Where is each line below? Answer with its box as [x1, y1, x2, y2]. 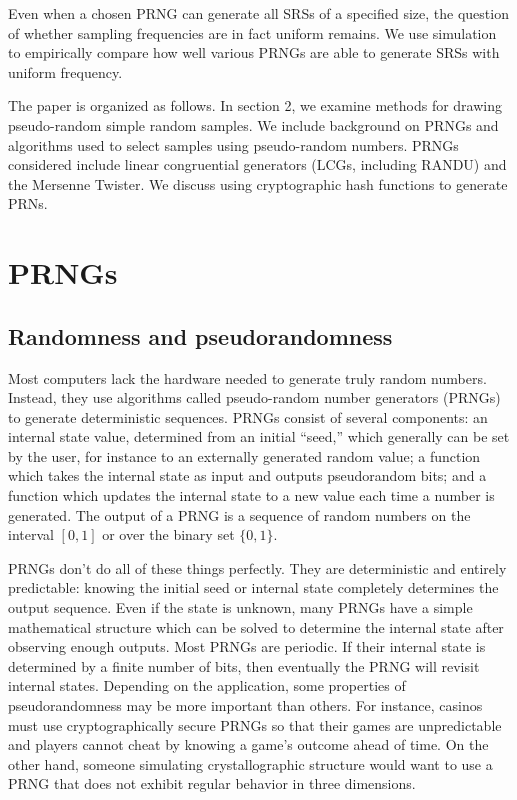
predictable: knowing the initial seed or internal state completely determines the [8, 577, 499, 598]
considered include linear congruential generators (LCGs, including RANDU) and [8, 154, 507, 175]
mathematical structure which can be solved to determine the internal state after [8, 616, 504, 637]
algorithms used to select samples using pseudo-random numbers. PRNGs [8, 134, 459, 155]
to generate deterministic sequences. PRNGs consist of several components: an [8, 406, 488, 427]
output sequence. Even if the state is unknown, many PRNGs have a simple [8, 597, 473, 618]
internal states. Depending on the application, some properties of [8, 675, 406, 696]
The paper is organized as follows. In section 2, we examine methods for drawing [8, 95, 503, 116]
